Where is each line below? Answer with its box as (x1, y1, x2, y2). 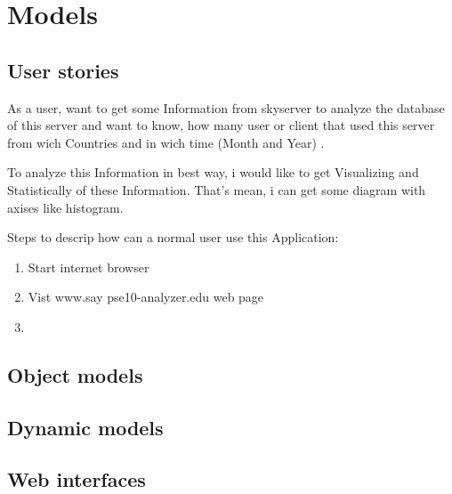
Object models (7, 360, 143, 388)
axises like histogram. (7, 198, 124, 216)
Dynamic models (7, 413, 164, 441)
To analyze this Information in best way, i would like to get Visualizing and (7, 163, 419, 182)
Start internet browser (28, 257, 149, 276)
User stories (7, 56, 119, 84)
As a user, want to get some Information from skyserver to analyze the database (7, 98, 445, 117)
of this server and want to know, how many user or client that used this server (7, 116, 435, 134)
